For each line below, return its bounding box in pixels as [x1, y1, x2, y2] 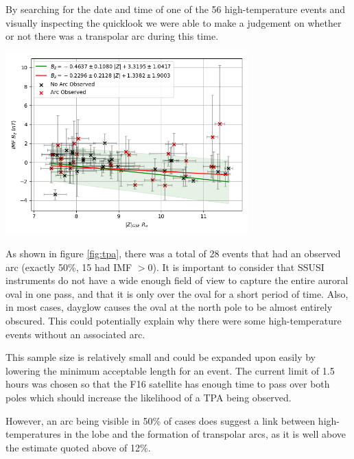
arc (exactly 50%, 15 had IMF [5, 259, 132, 274]
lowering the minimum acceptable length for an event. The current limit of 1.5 [5, 363, 335, 377]
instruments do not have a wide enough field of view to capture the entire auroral [5, 273, 349, 287]
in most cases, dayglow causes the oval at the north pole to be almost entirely [5, 300, 333, 314]
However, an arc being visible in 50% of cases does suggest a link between [5, 413, 316, 427]
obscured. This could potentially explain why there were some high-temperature [5, 313, 342, 327]
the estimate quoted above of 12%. [5, 440, 151, 454]
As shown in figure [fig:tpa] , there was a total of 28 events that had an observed [5, 246, 341, 260]
